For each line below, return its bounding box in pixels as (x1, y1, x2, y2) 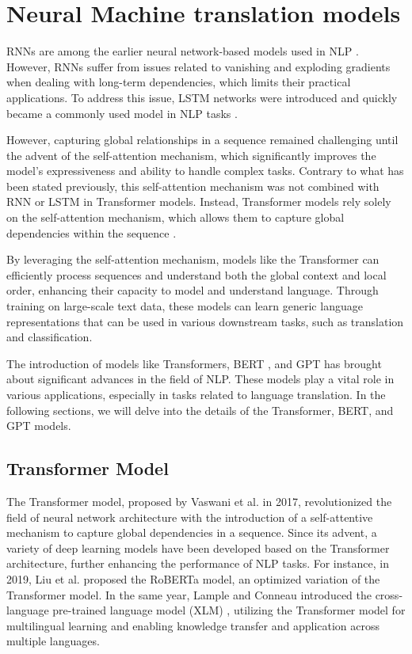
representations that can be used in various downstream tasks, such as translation (6, 313, 404, 329)
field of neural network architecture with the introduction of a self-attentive (6, 508, 373, 525)
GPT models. (6, 417, 71, 434)
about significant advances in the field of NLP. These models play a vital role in (6, 371, 395, 387)
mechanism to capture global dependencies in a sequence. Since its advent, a (6, 524, 377, 541)
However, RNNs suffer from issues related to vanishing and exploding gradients (6, 58, 391, 74)
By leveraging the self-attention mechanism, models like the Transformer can (6, 251, 380, 268)
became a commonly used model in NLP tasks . (6, 105, 238, 121)
